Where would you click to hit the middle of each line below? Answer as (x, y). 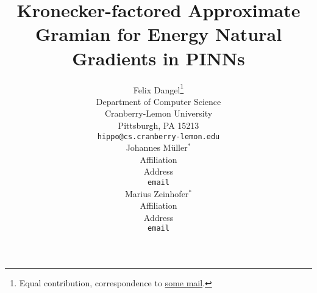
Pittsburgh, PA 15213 (158, 125)
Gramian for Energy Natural (158, 34)
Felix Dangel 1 (158, 89)
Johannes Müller (157, 147)
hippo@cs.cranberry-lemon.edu (158, 136)
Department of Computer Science (158, 101)
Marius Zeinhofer (157, 193)
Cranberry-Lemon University (158, 113)
